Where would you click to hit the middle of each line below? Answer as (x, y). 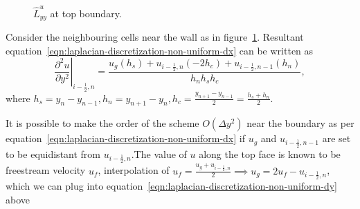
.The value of (159, 153)
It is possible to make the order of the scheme (102, 123)
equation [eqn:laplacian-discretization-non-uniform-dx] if (125, 138)
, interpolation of (134, 170)
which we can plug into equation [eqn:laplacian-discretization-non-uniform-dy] (171, 185)
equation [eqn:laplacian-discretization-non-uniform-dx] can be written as (160, 50)
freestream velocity (46, 170)
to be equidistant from (53, 153)
